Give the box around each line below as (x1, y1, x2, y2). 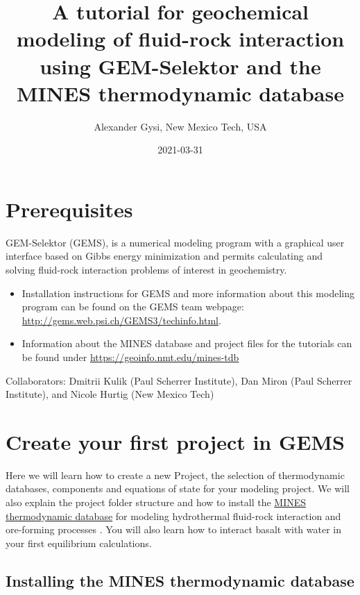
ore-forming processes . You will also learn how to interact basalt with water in (6, 522, 341, 537)
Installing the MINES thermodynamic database (6, 569, 354, 591)
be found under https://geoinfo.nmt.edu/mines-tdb (22, 349, 239, 364)
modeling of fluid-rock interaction (16, 24, 345, 53)
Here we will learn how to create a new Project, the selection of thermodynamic (6, 467, 345, 482)
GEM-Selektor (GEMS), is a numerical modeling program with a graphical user (6, 235, 345, 249)
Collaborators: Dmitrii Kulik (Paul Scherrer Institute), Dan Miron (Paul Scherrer (6, 373, 352, 387)
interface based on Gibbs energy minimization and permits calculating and (6, 249, 323, 263)
